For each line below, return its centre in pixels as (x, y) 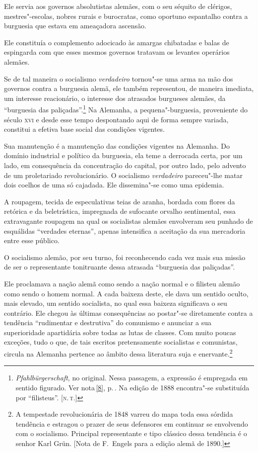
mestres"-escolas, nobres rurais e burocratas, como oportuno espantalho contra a (126, 16)
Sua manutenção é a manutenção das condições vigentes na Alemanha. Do (117, 145)
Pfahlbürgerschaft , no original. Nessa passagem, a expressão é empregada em (132, 378)
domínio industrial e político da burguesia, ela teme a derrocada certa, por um (123, 155)
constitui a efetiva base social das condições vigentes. (84, 129)
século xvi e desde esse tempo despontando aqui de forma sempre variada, (116, 119)
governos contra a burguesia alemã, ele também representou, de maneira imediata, (129, 88)
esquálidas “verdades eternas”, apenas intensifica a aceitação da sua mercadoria (125, 230)
